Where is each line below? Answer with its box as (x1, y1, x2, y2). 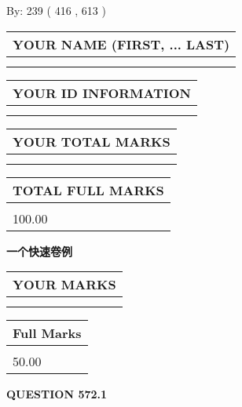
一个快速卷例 (6, 242, 72, 259)
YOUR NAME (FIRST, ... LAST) (13, 35, 230, 53)
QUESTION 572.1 (6, 386, 108, 402)
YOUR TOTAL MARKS (13, 132, 170, 151)
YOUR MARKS (13, 275, 116, 294)
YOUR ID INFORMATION (13, 83, 191, 102)
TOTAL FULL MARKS (13, 180, 164, 199)
